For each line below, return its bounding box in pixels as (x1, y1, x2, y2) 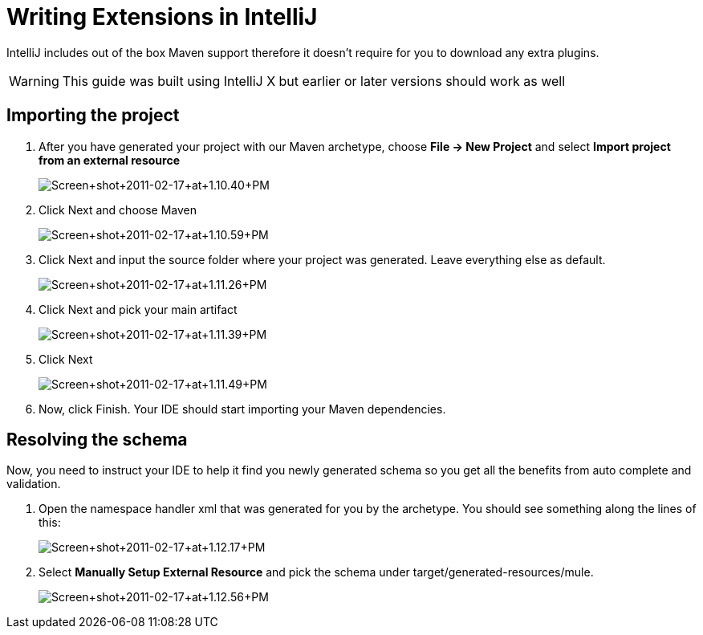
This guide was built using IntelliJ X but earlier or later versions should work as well (62, 72, 566, 89)
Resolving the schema (6, 429, 188, 450)
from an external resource (39, 153, 181, 167)
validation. (6, 477, 61, 491)
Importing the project (6, 105, 180, 126)
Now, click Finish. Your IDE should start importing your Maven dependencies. (39, 401, 446, 416)
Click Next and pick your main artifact (39, 302, 238, 316)
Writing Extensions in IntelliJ (6, 3, 318, 31)
